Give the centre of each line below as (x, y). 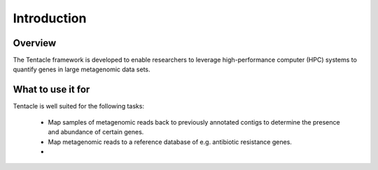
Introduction (50, 18)
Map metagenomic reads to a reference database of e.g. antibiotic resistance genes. (170, 142)
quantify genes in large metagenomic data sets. (82, 69)
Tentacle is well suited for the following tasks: (79, 106)
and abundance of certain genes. (96, 132)
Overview (35, 43)
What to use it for (51, 90)
